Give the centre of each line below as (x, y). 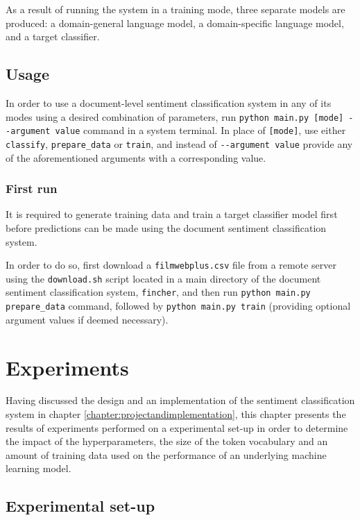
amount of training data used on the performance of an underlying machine (166, 454)
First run (32, 188)
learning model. (38, 468)
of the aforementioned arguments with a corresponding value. (136, 157)
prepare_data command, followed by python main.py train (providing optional (178, 306)
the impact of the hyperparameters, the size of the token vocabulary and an (167, 441)
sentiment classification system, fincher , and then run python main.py (158, 292)
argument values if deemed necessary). (87, 319)
